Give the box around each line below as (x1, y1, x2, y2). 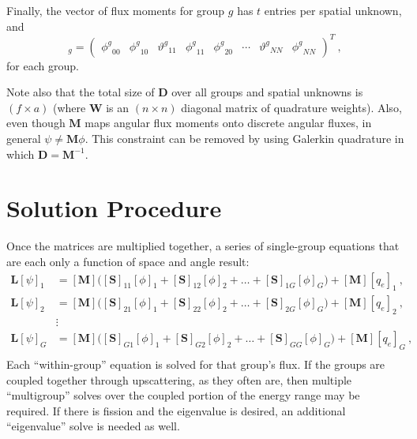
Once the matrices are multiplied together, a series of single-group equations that (6, 238, 400, 254)
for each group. (6, 57, 79, 73)
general (6, 130, 41, 147)
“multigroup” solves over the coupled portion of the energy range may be (6, 387, 360, 403)
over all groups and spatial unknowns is (171, 84, 363, 100)
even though (6, 114, 66, 131)
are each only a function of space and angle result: (6, 253, 250, 269)
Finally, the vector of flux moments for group (6, 2, 225, 18)
